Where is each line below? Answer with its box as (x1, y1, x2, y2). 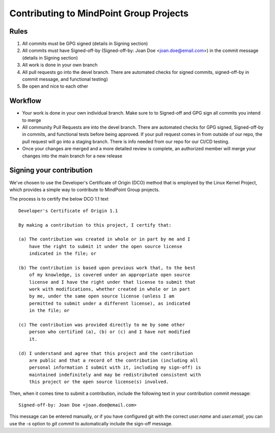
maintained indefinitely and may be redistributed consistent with (29, 372, 201, 377)
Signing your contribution (9, 166, 93, 175)
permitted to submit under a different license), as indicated (29, 301, 190, 306)
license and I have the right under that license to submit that (29, 279, 196, 285)
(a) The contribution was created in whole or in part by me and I (18, 236, 190, 242)
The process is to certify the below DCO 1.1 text (9, 196, 109, 202)
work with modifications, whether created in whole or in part (29, 286, 190, 292)
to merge (22, 117, 41, 123)
